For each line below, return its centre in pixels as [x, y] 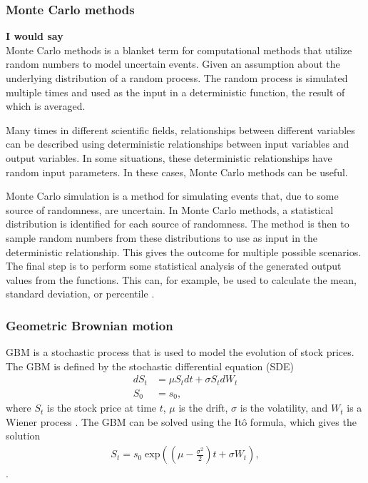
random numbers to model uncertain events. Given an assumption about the [173, 64]
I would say [35, 36]
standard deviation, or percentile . [80, 294]
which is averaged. [46, 106]
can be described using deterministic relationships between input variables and [178, 144]
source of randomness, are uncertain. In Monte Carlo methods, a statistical [170, 209]
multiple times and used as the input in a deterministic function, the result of [175, 92]
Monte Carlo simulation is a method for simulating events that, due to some [172, 196]
